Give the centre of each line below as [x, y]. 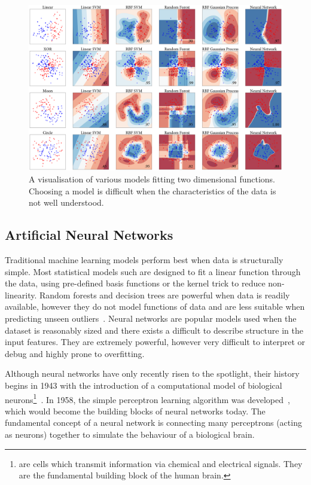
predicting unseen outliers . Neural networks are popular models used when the [151, 318]
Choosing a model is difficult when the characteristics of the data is [153, 190]
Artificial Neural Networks [89, 235]
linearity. [21, 295]
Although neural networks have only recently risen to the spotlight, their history [152, 373]
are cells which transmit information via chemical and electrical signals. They [161, 463]
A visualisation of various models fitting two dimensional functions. [152, 179]
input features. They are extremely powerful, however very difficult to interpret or [155, 342]
